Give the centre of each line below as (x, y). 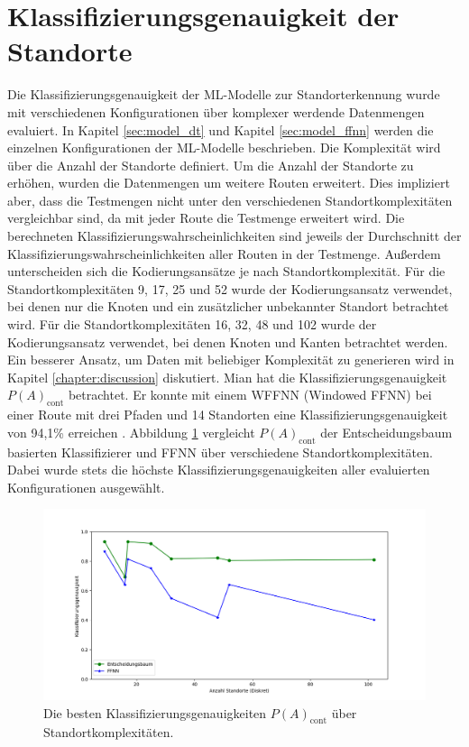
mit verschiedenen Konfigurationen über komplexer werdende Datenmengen (216, 111)
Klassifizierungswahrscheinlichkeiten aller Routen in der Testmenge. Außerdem (224, 253)
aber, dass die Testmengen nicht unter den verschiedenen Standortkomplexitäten (230, 200)
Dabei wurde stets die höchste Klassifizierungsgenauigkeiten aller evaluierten (219, 470)
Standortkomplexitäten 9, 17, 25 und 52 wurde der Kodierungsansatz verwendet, (230, 288)
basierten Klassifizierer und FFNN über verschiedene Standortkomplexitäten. (220, 452)
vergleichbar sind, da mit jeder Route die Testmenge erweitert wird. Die (206, 218)
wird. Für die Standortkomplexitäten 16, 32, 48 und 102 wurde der (192, 324)
